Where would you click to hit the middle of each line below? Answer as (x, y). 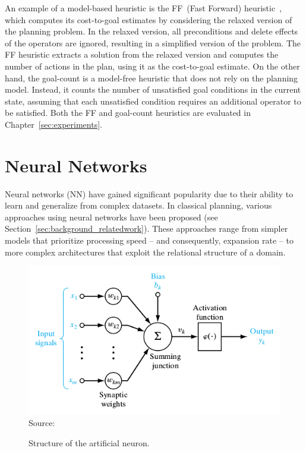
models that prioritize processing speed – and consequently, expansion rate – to (149, 240)
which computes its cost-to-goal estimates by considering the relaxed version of (149, 19)
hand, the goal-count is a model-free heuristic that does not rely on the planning (152, 78)
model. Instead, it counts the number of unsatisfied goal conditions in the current (153, 89)
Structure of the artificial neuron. (89, 442)
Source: (42, 422)
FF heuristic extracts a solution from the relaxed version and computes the (142, 54)
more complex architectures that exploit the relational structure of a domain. (145, 252)
